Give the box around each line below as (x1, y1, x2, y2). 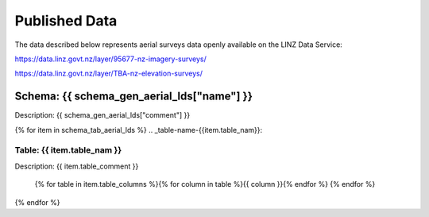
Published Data (14, 12, 118, 29)
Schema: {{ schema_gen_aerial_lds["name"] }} (14, 90, 253, 103)
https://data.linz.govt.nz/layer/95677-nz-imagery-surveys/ (14, 54, 207, 64)
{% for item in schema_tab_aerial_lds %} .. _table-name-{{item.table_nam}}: (14, 125, 263, 134)
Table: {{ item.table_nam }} (14, 145, 122, 156)
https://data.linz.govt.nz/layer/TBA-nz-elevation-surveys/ (14, 68, 203, 79)
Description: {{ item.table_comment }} (14, 161, 139, 171)
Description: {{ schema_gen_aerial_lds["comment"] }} (14, 110, 191, 120)
